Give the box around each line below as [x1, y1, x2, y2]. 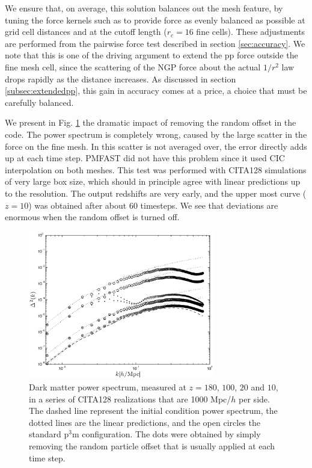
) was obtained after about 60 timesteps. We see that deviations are [28, 199, 278, 211]
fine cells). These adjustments [196, 25, 305, 38]
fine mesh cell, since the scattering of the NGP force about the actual [5, 60, 261, 73]
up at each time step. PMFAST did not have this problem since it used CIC [5, 152, 285, 164]
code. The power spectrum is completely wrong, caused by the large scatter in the [5, 128, 307, 140]
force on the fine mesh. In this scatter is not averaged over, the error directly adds [5, 140, 307, 152]
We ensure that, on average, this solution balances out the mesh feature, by [5, 2, 283, 14]
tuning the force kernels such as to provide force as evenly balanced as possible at [5, 13, 305, 26]
